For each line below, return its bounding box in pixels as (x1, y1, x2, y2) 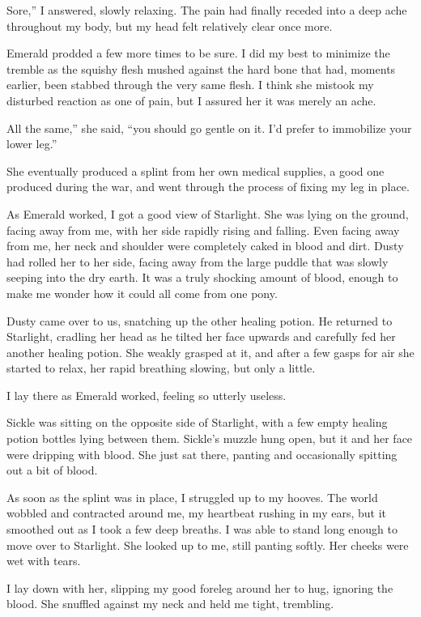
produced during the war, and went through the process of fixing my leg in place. (6, 178, 410, 195)
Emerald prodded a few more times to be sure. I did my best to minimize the (6, 45, 390, 62)
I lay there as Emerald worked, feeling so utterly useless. (6, 386, 287, 403)
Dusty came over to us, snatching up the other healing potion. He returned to (6, 312, 393, 329)
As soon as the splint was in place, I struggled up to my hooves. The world (6, 488, 378, 505)
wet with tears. (6, 552, 81, 569)
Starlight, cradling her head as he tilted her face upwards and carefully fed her (6, 328, 396, 345)
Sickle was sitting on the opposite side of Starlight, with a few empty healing (6, 414, 388, 431)
